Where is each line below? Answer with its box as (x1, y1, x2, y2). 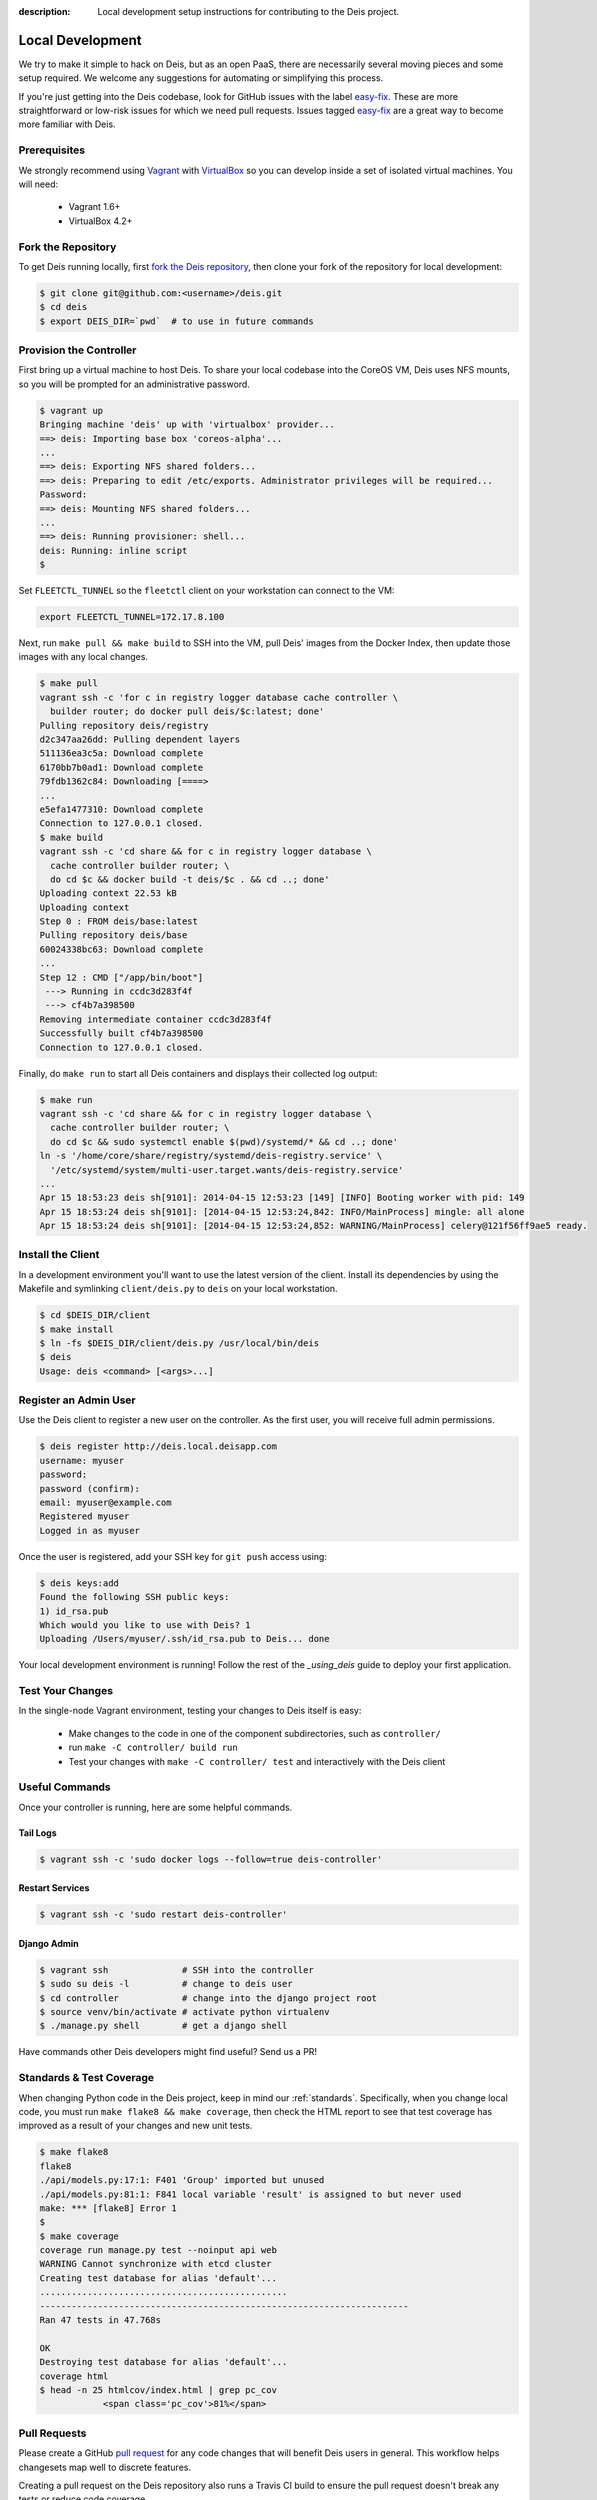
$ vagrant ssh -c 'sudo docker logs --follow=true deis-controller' (39, 1853, 383, 1865)
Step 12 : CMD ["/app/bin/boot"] (39, 971, 204, 983)
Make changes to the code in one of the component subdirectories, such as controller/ (68, 1727, 442, 1739)
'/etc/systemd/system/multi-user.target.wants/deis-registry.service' (50, 1164, 404, 1175)
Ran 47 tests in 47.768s (39, 2315, 162, 2326)
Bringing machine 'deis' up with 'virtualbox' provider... (39, 419, 335, 430)
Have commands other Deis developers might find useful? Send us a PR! (18, 2046, 318, 2058)
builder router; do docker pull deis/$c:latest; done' (50, 706, 325, 717)
